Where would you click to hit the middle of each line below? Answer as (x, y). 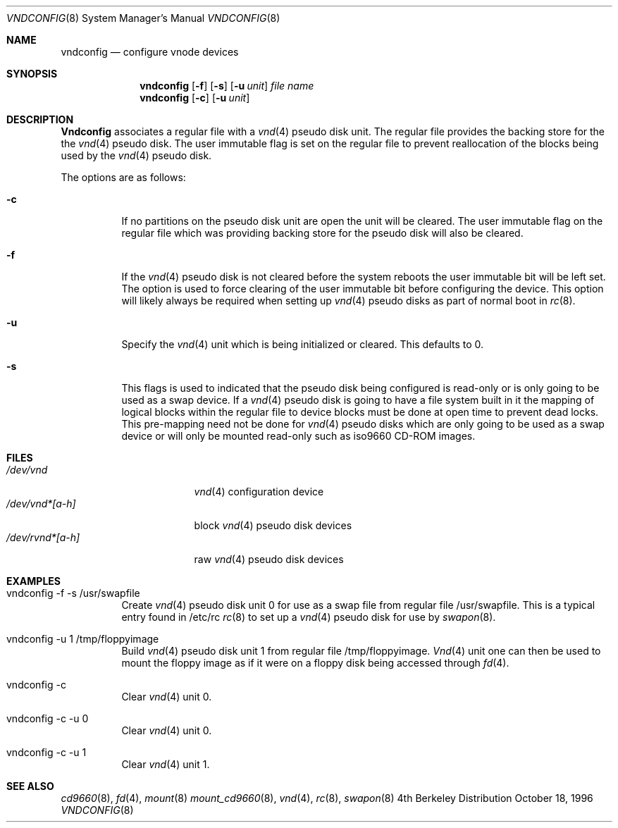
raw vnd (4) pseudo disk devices (269, 559)
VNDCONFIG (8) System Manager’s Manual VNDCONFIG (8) (143, 18)
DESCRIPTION (40, 119)
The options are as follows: (123, 177)
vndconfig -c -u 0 (48, 718)
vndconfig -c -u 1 (47, 752)
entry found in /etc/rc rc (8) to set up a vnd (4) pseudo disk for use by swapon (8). (309, 617)
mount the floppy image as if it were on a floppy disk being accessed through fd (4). (315, 663)
